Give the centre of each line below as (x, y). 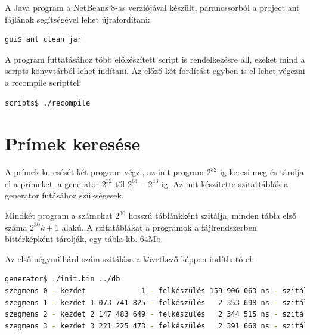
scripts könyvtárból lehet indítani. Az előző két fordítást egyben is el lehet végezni (155, 71)
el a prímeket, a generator (52, 183)
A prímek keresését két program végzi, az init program (105, 172)
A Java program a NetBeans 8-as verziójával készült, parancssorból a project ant (152, 7)
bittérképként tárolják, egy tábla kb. (71, 239)
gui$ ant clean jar (43, 40)
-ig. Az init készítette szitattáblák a (224, 183)
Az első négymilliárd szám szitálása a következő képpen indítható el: (129, 258)
